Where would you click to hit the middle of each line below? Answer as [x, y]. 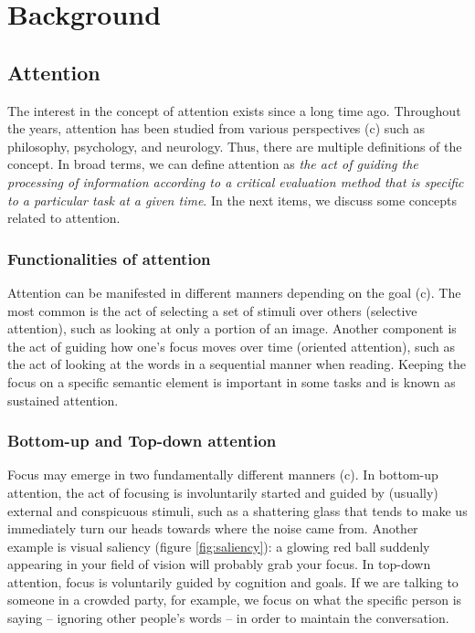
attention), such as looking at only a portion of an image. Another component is [232, 328]
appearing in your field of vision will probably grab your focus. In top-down [219, 564]
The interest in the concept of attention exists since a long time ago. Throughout [234, 110]
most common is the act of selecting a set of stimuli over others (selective [212, 310]
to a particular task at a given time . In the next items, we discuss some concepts [232, 200]
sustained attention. [63, 400]
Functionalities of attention [109, 258]
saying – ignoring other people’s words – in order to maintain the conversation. [228, 618]
